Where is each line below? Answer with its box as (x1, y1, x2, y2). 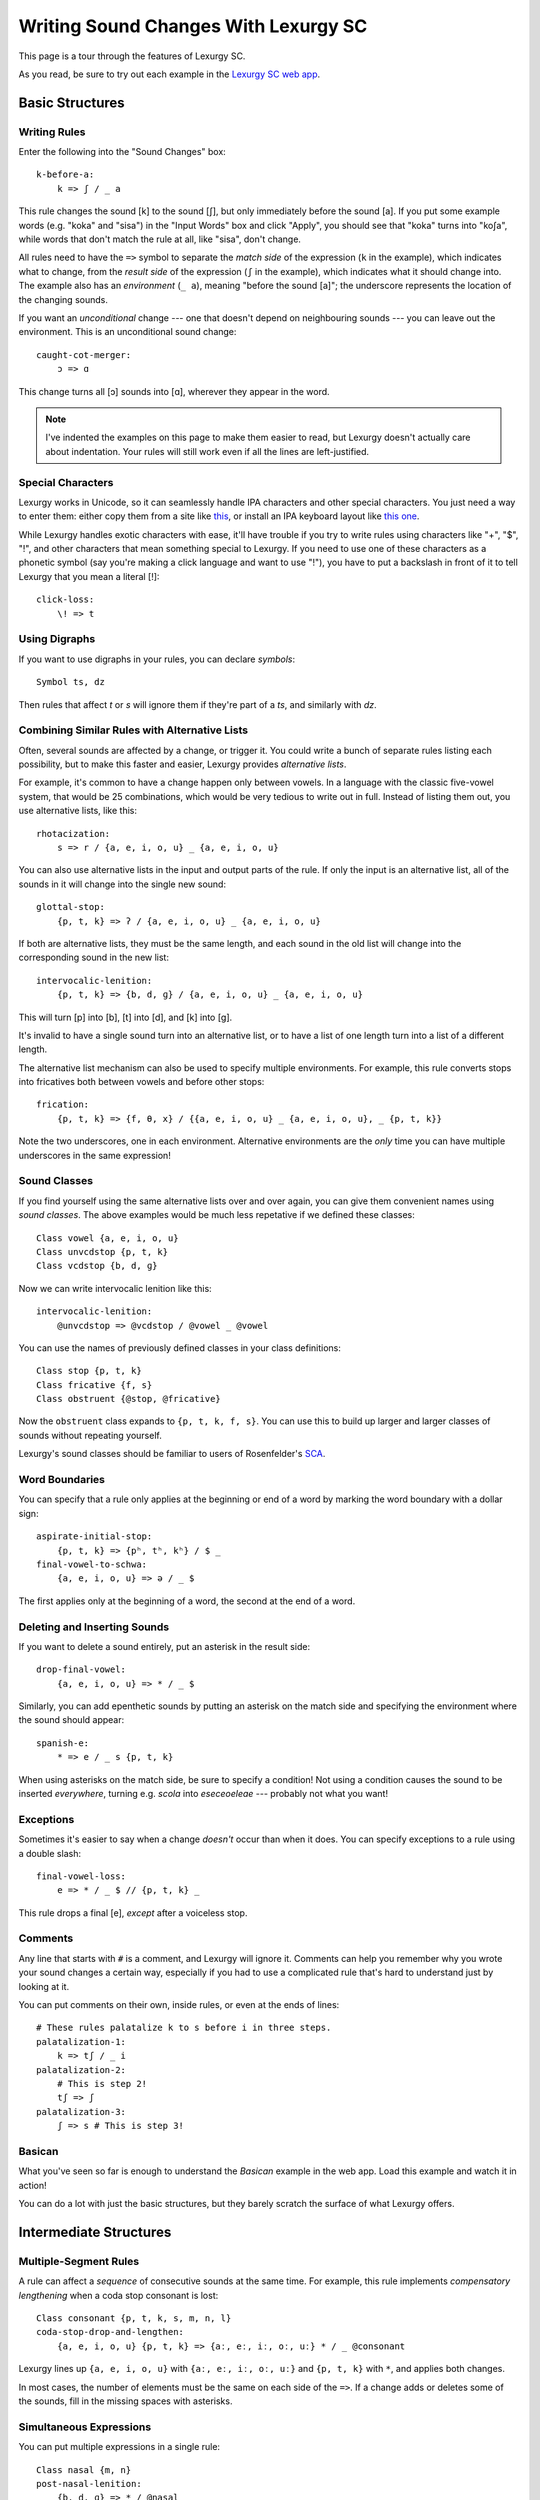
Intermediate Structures (18, 2223, 172, 2240)
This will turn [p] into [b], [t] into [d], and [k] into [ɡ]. (18, 1011, 233, 1023)
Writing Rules (18, 125, 86, 139)
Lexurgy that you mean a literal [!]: (18, 570, 160, 582)
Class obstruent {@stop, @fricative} (36, 1393, 222, 1405)
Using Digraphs (18, 632, 96, 646)
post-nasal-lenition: (36, 2478, 142, 2489)
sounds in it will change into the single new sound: (18, 878, 227, 890)
